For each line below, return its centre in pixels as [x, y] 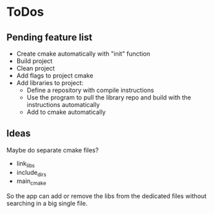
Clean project [35, 68]
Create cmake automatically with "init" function [83, 53]
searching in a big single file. [47, 204]
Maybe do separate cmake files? [53, 150]
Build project [34, 61]
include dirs [31, 173]
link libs [25, 164]
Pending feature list [50, 37]
